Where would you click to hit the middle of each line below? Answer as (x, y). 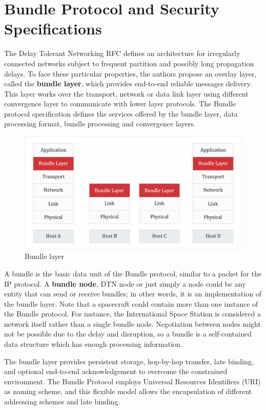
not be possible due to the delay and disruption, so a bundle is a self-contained (128, 334)
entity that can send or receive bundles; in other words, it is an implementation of (133, 294)
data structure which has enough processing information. (93, 344)
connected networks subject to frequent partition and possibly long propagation (129, 63)
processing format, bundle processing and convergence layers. (100, 124)
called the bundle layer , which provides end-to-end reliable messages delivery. (128, 83)
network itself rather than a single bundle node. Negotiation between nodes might (132, 323)
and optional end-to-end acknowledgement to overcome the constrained (116, 371)
